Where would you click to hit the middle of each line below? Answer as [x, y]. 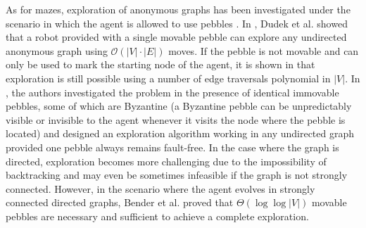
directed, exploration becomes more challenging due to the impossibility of [166, 161]
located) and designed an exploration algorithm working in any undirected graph [180, 133]
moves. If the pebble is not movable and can [264, 50]
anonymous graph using [57, 50]
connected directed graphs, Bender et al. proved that [120, 202]
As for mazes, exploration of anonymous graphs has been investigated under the [178, 9]
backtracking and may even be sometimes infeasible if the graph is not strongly [177, 175]
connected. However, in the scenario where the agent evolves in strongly [160, 188]
